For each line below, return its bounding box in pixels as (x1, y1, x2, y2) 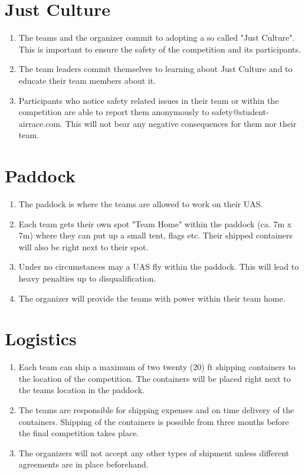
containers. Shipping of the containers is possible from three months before (18, 415, 289, 427)
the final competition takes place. (18, 427, 139, 439)
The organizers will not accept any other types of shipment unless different (18, 446, 290, 459)
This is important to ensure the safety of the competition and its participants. (18, 43, 301, 55)
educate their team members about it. (18, 74, 156, 86)
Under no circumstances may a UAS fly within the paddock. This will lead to (18, 260, 299, 273)
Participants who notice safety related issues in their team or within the (18, 94, 279, 106)
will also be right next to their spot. (18, 240, 149, 253)
